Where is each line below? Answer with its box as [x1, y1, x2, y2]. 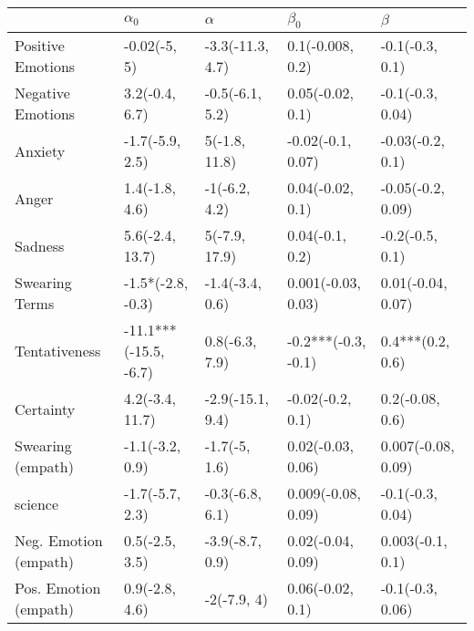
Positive [15, 35, 65, 57]
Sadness [15, 234, 65, 256]
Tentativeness [15, 340, 101, 362]
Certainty [15, 398, 76, 419]
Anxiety [15, 140, 66, 161]
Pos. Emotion [15, 577, 101, 599]
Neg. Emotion [15, 530, 103, 552]
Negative [15, 82, 70, 104]
